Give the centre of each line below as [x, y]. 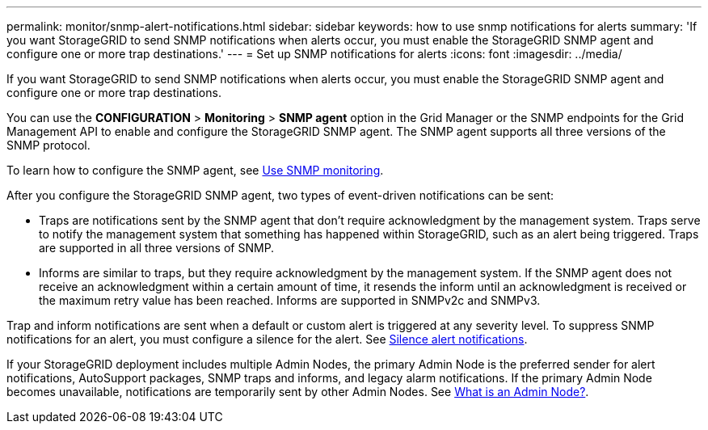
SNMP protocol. [48, 145]
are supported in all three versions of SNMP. [157, 248]
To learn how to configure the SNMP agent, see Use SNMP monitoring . [195, 170]
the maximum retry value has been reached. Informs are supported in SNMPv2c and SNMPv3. [290, 300]
